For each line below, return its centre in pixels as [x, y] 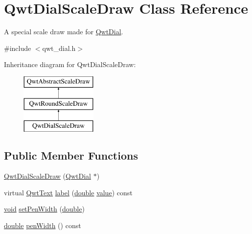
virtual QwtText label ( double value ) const [68, 192]
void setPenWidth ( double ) [44, 209]
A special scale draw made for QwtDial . [64, 32]
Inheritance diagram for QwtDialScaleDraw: [70, 64]
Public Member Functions [71, 155]
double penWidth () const [43, 225]
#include [18, 48]
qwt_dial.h [59, 48]
